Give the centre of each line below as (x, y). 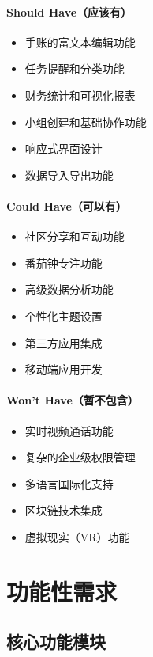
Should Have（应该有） (69, 11)
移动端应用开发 (63, 369)
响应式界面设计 (63, 148)
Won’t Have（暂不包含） (73, 400)
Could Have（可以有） (67, 205)
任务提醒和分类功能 (75, 68)
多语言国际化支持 (69, 483)
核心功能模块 (56, 642)
